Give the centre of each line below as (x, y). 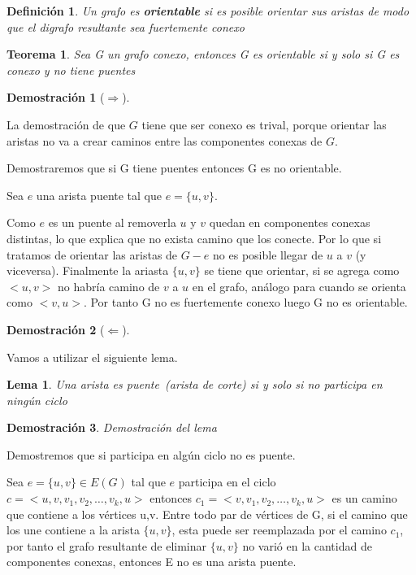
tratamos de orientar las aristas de (92, 254)
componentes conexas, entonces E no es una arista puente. (152, 562)
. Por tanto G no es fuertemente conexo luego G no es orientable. (245, 302)
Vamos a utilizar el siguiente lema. (92, 357)
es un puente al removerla (112, 222)
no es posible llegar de (268, 254)
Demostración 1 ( (56, 97)
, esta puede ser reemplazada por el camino (279, 530)
